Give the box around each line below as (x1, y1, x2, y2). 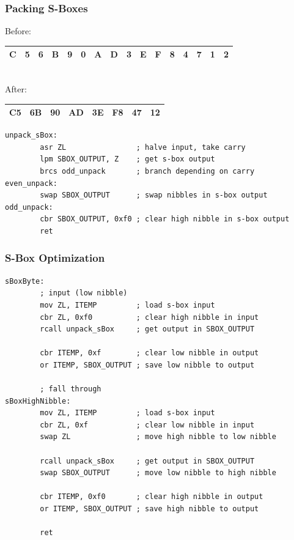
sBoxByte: (5, 276, 45, 286)
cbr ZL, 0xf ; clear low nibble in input (40, 420, 255, 429)
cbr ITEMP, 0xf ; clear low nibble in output (40, 349, 259, 358)
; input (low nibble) (40, 289, 128, 298)
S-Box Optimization (5, 250, 105, 265)
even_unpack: (5, 179, 57, 188)
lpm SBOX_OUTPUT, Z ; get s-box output (40, 155, 215, 164)
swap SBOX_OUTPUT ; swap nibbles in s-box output (40, 191, 268, 200)
